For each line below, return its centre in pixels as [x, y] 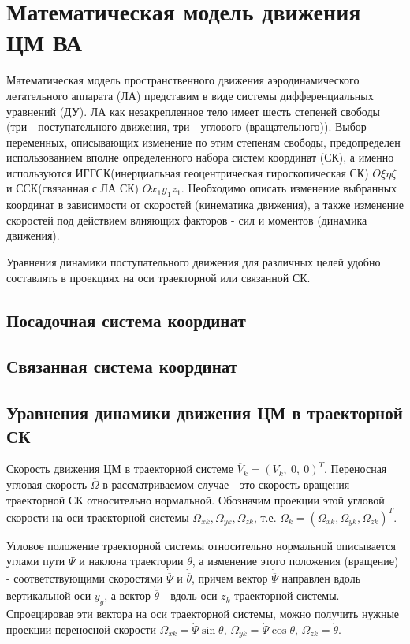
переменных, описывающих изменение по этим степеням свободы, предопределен [203, 141]
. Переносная [356, 469]
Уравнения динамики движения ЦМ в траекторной [205, 413]
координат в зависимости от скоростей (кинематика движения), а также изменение [205, 205]
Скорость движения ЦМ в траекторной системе [120, 469]
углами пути [36, 561]
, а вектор [127, 596]
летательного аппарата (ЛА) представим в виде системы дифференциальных [190, 95]
